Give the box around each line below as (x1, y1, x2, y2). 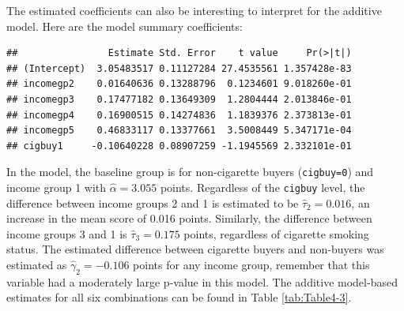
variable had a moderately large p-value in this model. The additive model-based (6, 273, 398, 290)
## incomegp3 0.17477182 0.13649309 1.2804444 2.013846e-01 (6, 93, 352, 105)
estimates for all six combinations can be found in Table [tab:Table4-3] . (6, 289, 352, 305)
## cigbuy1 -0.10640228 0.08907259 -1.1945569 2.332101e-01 (6, 140, 352, 152)
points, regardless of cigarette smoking (183, 225, 369, 242)
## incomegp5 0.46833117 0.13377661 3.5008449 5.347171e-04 (6, 125, 352, 137)
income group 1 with (6, 179, 107, 195)
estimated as (6, 257, 67, 273)
